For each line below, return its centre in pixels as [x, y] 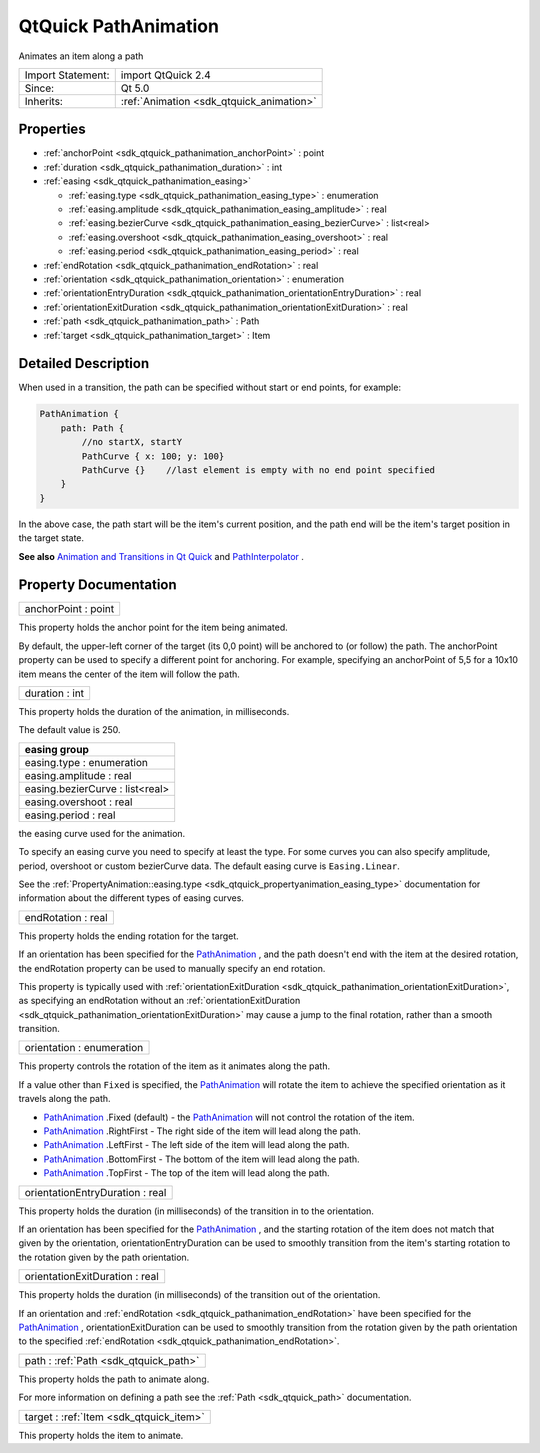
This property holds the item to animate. [101, 1435]
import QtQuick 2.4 [165, 75]
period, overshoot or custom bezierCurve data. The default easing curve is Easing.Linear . [209, 866]
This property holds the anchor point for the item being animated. [153, 627]
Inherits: [44, 101]
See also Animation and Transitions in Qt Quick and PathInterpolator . [161, 556]
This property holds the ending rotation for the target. [128, 936]
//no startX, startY [132, 442]
